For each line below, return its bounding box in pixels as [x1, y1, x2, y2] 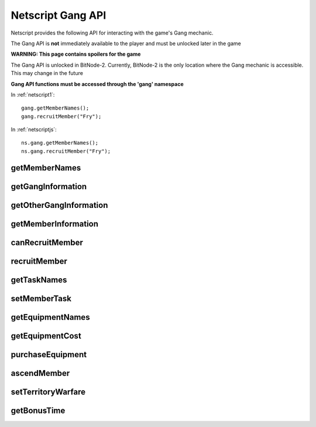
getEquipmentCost [11, 331, 81, 341]
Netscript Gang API [11, 9, 107, 22]
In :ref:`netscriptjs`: [11, 126, 57, 133]
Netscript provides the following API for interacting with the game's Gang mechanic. [11, 29, 214, 36]
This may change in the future [11, 70, 83, 77]
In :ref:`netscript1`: [11, 91, 55, 98]
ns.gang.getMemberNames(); [21, 139, 99, 146]
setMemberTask [11, 293, 71, 303]
